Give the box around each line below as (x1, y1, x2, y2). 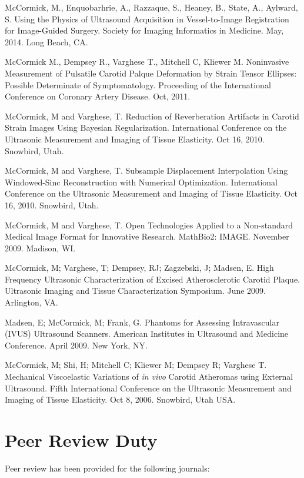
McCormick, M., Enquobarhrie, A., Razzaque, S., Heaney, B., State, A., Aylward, (5, 1, 298, 13)
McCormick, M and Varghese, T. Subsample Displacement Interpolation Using (5, 164, 288, 177)
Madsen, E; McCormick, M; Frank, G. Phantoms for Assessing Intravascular (5, 316, 279, 328)
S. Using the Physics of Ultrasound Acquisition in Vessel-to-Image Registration (5, 12, 289, 25)
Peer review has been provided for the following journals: (5, 462, 210, 474)
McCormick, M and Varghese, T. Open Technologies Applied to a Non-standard (5, 218, 293, 231)
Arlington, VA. (5, 296, 58, 308)
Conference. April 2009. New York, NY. (5, 338, 148, 351)
